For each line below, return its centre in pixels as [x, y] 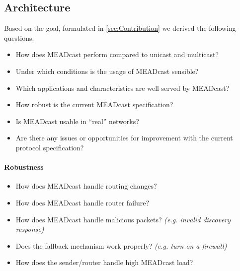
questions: [19, 37]
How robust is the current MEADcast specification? [94, 104]
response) [30, 229]
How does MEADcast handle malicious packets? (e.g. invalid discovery [123, 219]
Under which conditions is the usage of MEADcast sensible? [107, 71]
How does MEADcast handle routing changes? [86, 186]
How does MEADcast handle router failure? [82, 202]
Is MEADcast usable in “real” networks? [77, 121]
